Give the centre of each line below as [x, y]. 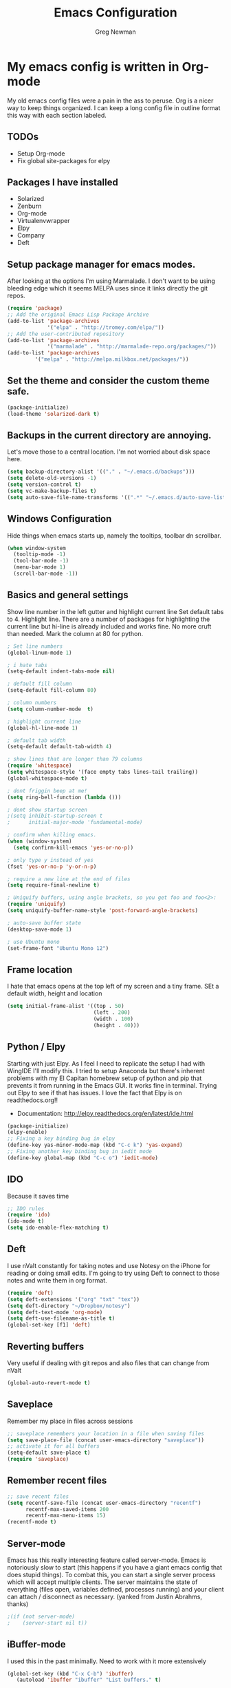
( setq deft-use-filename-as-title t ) [61, 1319]
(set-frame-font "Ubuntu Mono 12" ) [58, 948]
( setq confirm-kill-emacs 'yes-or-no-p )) [74, 847]
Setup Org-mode [41, 154]
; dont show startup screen [47, 810]
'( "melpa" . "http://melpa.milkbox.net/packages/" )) [112, 359]
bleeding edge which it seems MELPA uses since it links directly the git [108, 288]
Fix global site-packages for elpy [64, 160]
